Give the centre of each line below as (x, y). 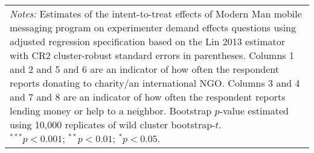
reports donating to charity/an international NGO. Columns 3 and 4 (155, 83)
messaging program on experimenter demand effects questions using (153, 27)
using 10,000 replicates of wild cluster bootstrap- (113, 124)
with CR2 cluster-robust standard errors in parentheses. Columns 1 (152, 55)
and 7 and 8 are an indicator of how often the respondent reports (148, 97)
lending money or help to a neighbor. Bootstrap (111, 111)
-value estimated (254, 111)
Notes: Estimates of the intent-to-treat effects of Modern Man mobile (156, 14)
